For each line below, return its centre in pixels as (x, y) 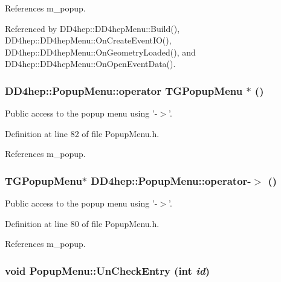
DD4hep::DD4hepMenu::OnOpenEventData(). (90, 64)
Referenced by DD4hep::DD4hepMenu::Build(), (92, 28)
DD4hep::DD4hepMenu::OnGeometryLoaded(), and (100, 52)
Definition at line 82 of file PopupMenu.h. (82, 133)
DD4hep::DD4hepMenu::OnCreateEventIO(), (88, 40)
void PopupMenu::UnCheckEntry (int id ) (107, 270)
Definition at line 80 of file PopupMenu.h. (82, 223)
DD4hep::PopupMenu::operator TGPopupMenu (124, 90)
